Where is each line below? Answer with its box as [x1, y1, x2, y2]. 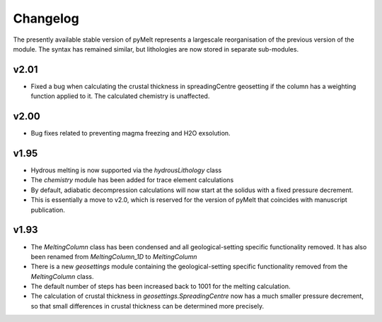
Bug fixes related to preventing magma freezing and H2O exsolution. [30, 129, 231, 138]
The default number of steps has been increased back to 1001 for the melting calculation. [30, 282, 291, 291]
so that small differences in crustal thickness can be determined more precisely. [30, 302, 265, 310]
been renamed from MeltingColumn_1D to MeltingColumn [30, 252, 197, 261]
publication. [30, 205, 65, 214]
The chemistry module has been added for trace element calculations [30, 176, 234, 184]
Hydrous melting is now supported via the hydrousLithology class [30, 166, 222, 174]
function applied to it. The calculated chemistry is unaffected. [30, 92, 210, 100]
